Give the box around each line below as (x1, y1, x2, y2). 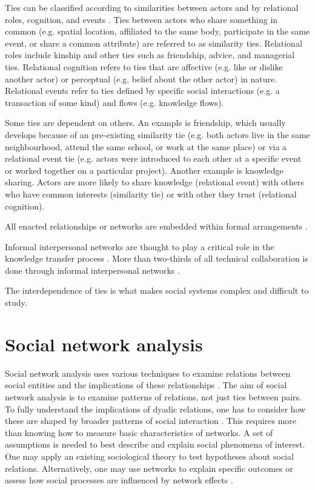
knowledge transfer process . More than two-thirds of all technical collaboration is (5, 252, 308, 265)
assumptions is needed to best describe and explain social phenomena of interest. (5, 438, 305, 451)
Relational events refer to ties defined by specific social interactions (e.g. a (5, 84, 280, 97)
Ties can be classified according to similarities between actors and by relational (5, 1, 299, 13)
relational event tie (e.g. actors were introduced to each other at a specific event (5, 152, 302, 165)
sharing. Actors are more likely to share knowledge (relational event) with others (5, 176, 304, 188)
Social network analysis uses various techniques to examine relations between (5, 366, 291, 379)
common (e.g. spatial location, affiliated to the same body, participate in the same (5, 25, 310, 38)
